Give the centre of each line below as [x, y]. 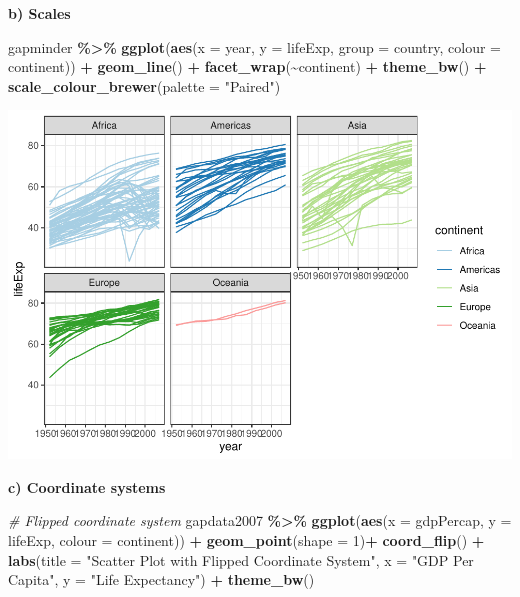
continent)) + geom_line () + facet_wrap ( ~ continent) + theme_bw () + [247, 66]
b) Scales [39, 13]
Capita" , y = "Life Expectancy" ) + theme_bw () [161, 579]
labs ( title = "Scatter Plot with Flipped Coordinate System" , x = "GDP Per [241, 559]
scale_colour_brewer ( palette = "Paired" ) [144, 85]
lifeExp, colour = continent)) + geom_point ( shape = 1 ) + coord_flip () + [246, 540]
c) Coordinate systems [87, 486]
